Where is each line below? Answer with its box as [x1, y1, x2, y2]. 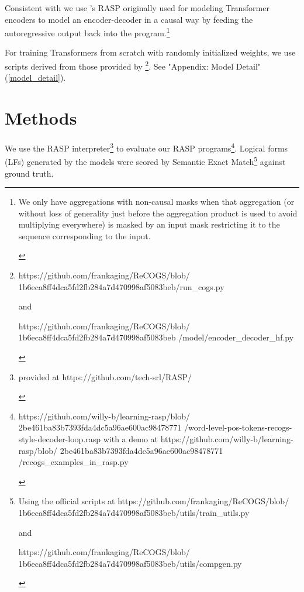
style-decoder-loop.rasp [18, 433, 101, 445]
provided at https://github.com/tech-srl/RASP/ [18, 370, 192, 383]
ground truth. [5, 167, 54, 179]
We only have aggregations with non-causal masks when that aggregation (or [18, 195, 295, 208]
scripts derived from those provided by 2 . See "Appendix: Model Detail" [5, 58, 261, 72]
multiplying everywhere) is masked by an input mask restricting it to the [18, 218, 280, 230]
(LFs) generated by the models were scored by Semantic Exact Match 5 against [5, 154, 286, 167]
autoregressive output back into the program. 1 [5, 25, 170, 39]
